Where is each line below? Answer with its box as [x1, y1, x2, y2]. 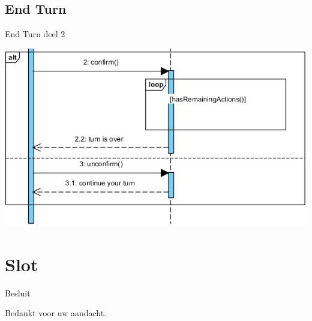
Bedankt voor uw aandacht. [5, 307, 107, 319]
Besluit [5, 286, 31, 299]
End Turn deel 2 [5, 28, 65, 40]
